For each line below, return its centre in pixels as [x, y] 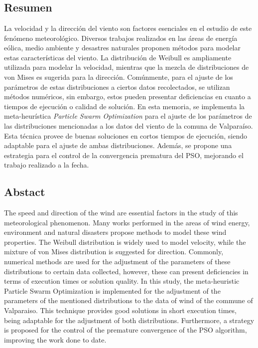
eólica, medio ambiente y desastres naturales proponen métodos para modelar [123, 48]
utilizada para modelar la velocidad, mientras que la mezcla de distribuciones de [127, 67]
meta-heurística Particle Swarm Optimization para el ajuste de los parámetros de [128, 116]
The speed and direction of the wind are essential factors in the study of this [121, 213]
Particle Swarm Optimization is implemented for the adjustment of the [112, 290]
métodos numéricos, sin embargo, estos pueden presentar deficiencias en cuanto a [128, 96]
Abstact [25, 192]
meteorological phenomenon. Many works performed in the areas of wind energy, [127, 222]
